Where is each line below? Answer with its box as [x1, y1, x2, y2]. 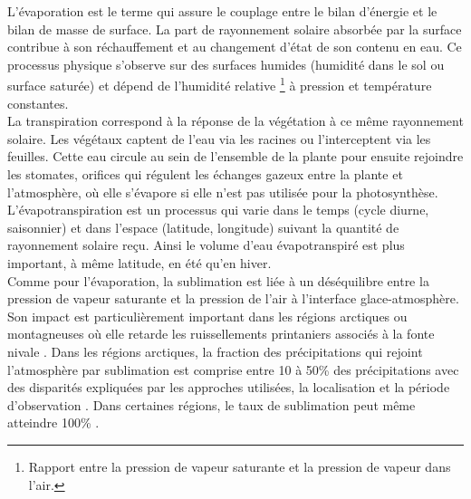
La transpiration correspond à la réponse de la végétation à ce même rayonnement [7, 111, 464, 130]
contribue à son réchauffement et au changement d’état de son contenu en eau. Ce [7, 37, 462, 56]
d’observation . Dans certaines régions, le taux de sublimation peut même [7, 395, 416, 414]
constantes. [7, 93, 69, 112]
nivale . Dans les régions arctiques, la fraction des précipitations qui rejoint [7, 341, 423, 360]
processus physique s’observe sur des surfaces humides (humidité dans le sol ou [7, 54, 445, 73]
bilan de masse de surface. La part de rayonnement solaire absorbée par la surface [7, 19, 462, 38]
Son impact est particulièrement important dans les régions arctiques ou [7, 306, 408, 325]
